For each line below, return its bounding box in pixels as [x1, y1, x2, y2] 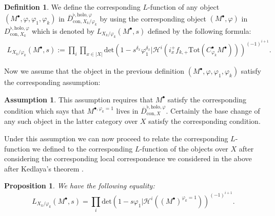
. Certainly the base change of [166, 105, 260, 116]
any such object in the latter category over [4, 116, 138, 126]
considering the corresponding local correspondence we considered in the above [4, 153, 252, 164]
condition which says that [4, 105, 85, 116]
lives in [116, 105, 139, 116]
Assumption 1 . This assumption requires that [4, 94, 153, 104]
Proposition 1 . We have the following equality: [4, 180, 155, 191]
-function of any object [148, 2, 220, 12]
